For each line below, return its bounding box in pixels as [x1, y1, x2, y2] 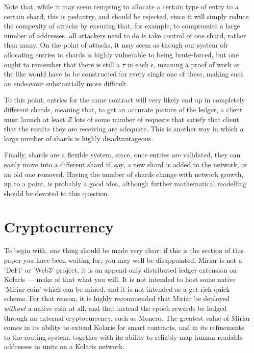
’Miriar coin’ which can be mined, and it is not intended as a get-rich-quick [4, 283, 230, 294]
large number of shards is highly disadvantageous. [4, 133, 153, 143]
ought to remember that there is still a [4, 59, 120, 69]
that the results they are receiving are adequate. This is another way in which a [4, 124, 244, 134]
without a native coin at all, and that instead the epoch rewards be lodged [4, 303, 227, 313]
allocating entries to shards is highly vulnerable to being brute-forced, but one [4, 49, 239, 59]
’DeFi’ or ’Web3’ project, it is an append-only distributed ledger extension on [4, 264, 237, 275]
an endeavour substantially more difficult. [4, 78, 129, 88]
